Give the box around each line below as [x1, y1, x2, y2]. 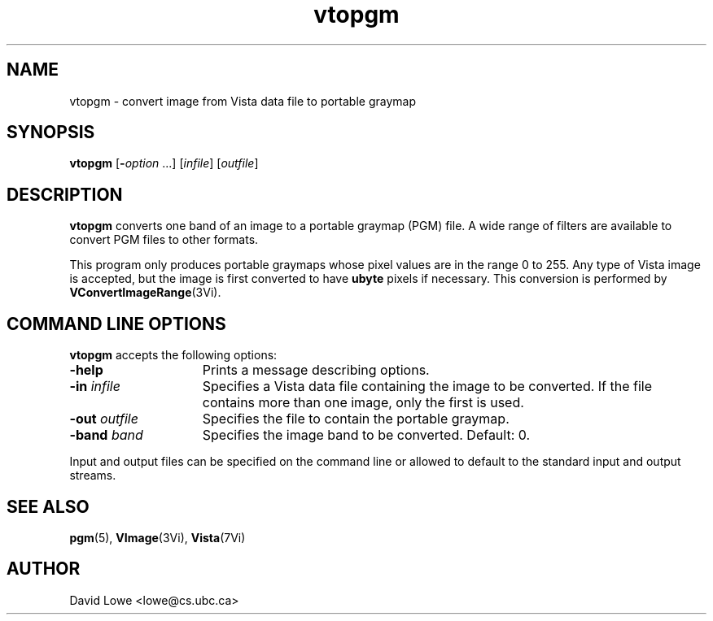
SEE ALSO [7, 496, 90, 517]
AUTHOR [7, 558, 81, 580]
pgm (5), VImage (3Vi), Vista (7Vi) [69, 530, 246, 545]
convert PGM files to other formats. [69, 232, 259, 247]
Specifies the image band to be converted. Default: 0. [202, 427, 531, 444]
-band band [69, 427, 143, 444]
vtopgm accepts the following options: [69, 348, 278, 363]
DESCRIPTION [7, 184, 123, 205]
